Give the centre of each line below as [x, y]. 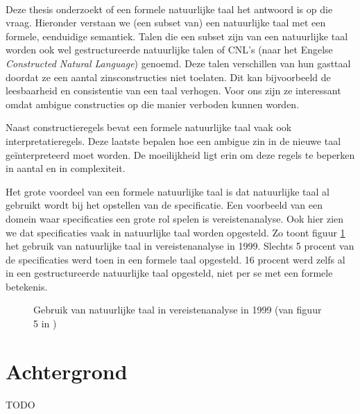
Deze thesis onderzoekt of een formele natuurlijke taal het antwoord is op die [169, 9]
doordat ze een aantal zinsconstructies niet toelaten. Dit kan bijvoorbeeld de [168, 77]
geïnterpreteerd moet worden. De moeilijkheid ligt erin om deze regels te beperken [180, 154]
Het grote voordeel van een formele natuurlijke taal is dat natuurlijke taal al [168, 191]
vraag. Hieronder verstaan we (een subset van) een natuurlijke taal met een [166, 23]
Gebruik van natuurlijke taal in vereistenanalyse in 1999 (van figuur [178, 310]
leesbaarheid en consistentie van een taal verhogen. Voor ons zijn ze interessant [173, 90]
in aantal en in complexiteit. [66, 168]
